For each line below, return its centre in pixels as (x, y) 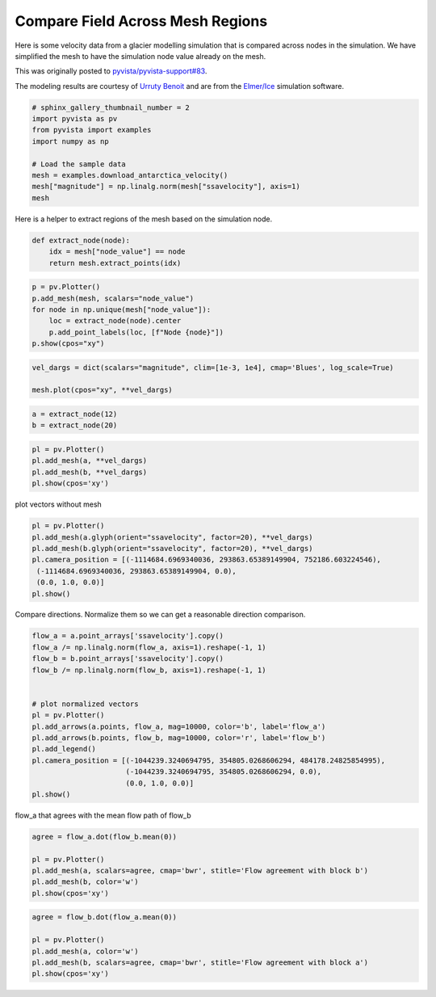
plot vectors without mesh (59, 504)
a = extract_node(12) (75, 414)
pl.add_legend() (64, 749)
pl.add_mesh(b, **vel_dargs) (90, 472)
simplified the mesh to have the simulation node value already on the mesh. (140, 56)
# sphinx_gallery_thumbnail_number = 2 (111, 107)
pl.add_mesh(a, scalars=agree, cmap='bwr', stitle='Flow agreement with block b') (200, 871)
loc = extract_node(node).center (115, 321)
